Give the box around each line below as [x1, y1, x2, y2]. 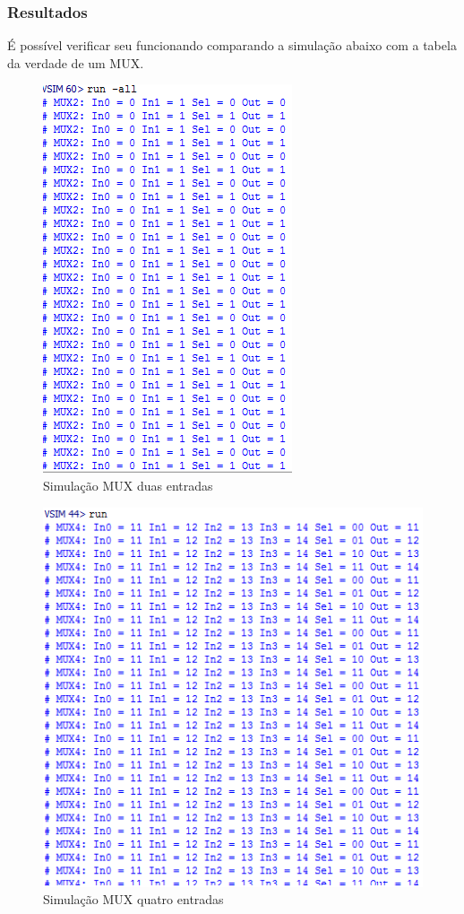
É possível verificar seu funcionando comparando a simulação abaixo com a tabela [7, 36, 457, 55]
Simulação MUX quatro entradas [43, 890, 224, 909]
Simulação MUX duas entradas [43, 476, 213, 494]
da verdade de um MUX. [7, 53, 144, 72]
